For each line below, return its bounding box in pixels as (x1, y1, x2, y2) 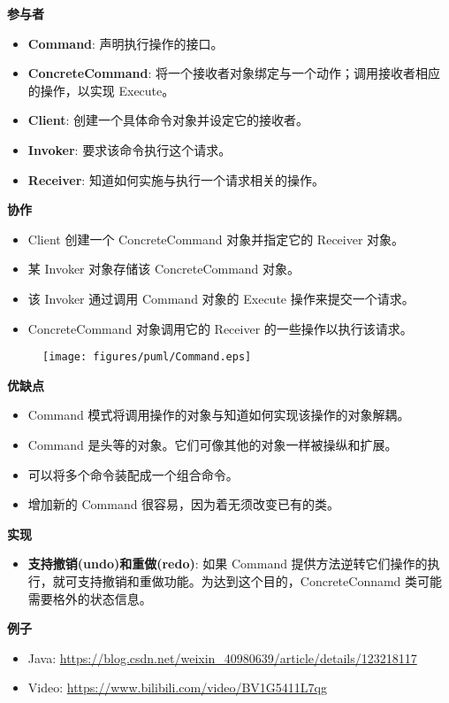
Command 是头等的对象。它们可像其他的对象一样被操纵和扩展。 (27, 435, 398, 453)
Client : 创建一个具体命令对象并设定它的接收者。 (27, 111, 309, 129)
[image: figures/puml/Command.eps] (42, 351, 252, 364)
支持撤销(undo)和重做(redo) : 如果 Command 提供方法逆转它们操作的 (27, 554, 428, 573)
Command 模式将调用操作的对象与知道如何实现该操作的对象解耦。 (27, 406, 410, 424)
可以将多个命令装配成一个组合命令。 (27, 465, 239, 483)
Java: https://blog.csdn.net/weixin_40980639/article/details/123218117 (27, 648, 417, 667)
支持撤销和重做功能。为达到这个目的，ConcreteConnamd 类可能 (77, 571, 443, 590)
